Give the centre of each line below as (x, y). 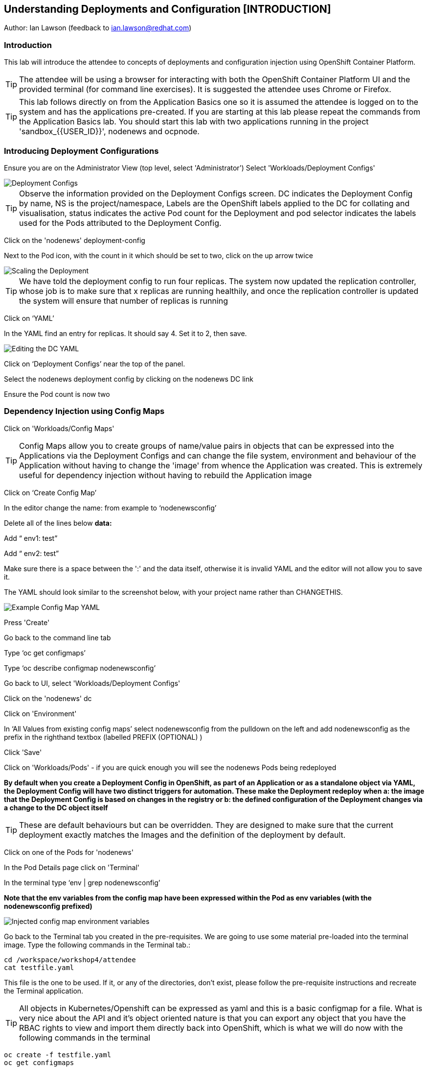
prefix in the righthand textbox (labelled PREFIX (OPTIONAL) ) (103, 737)
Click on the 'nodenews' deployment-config (75, 240)
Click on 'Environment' (40, 713)
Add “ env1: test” (31, 538)
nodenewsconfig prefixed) (48, 906)
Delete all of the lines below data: (58, 523)
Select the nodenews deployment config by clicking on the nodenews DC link (129, 379)
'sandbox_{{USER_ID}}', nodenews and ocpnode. (109, 132)
